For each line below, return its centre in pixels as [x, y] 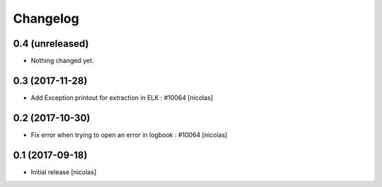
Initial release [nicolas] [64, 172]
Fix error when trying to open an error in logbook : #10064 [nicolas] [129, 135]
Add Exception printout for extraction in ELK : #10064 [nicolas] [122, 97]
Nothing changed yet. [63, 61]
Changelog [46, 18]
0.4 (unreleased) [51, 44]
